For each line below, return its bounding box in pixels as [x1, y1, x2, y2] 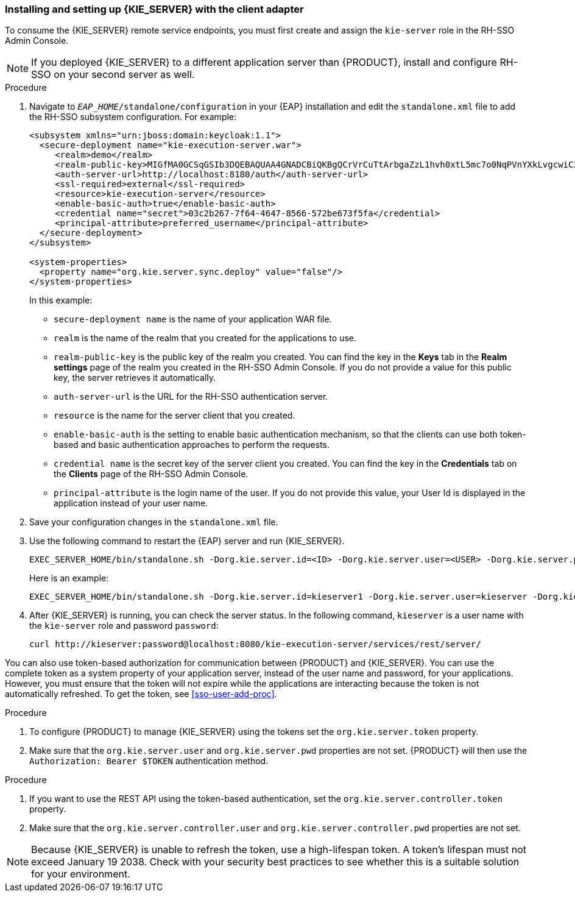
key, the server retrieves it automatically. [54, 372, 216, 383]
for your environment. [31, 868, 130, 881]
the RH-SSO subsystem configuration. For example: [29, 112, 237, 122]
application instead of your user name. [54, 498, 208, 509]
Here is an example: [29, 573, 109, 584]
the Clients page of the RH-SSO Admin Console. [54, 469, 249, 480]
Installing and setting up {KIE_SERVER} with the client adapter [5, 3, 304, 15]
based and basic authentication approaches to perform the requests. [54, 439, 330, 450]
